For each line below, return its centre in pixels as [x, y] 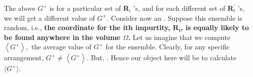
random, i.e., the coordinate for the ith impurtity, [87, 27]
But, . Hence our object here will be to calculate [164, 58]
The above [20, 8]
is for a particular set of [85, 8]
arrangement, [24, 58]
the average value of [61, 47]
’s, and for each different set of [179, 8]
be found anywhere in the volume [62, 37]
